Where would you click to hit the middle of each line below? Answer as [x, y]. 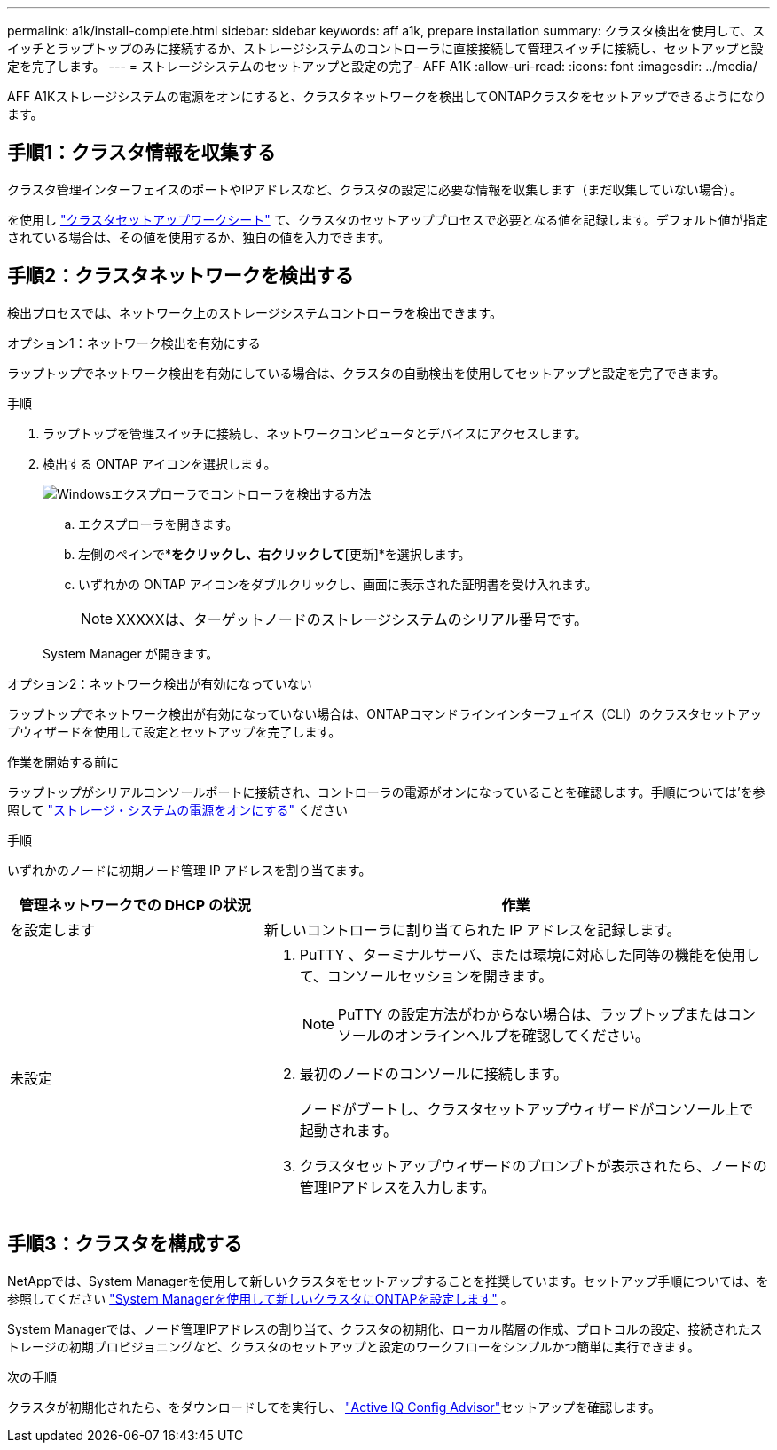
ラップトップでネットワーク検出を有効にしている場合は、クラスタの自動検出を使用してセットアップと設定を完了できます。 [366, 373]
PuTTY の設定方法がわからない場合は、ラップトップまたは [532, 1014]
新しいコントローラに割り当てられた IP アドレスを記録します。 [472, 930]
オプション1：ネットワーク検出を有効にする [134, 343]
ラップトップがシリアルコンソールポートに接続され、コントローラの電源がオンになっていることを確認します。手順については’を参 [386, 792]
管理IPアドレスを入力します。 [397, 1187]
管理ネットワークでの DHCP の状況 [135, 905]
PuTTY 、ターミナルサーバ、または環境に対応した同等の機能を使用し [530, 954]
